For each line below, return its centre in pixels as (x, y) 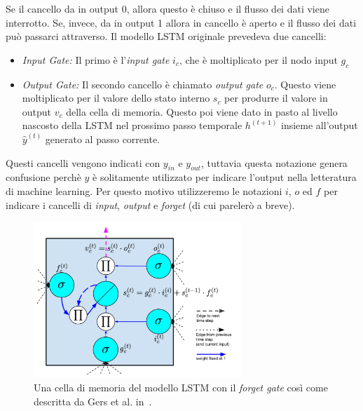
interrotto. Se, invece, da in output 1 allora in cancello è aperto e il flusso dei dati (181, 22)
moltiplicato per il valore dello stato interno (116, 98)
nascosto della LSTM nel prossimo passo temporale (132, 125)
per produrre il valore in (276, 98)
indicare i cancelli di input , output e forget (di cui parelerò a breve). (150, 204)
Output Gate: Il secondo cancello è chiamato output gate (143, 84)
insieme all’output (320, 125)
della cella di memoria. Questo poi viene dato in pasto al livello (202, 111)
